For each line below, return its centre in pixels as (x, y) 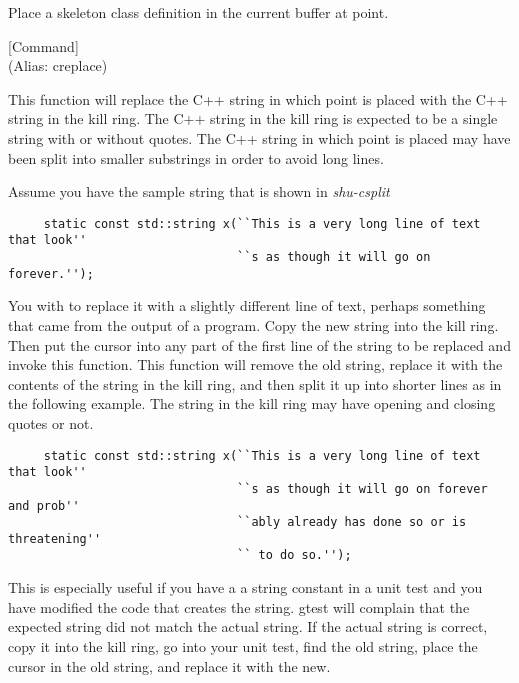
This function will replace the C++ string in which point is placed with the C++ (258, 98)
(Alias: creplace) (58, 65)
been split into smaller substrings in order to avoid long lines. (196, 157)
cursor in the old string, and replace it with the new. (169, 665)
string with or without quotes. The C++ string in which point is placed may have (259, 137)
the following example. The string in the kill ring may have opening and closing (252, 403)
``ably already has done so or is (352, 522)
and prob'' (44, 505)
